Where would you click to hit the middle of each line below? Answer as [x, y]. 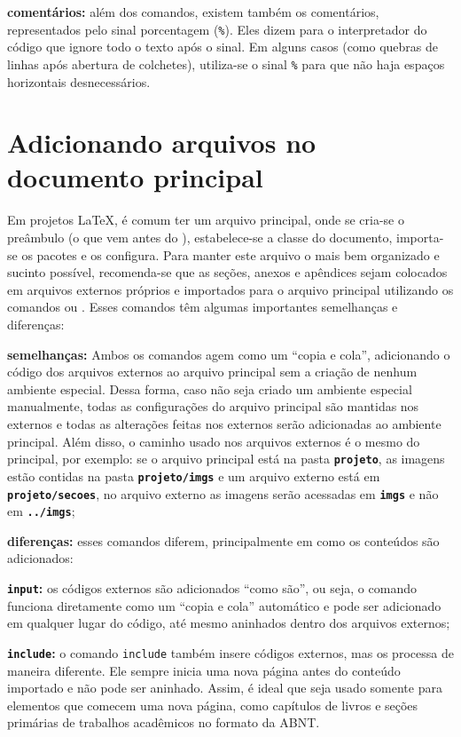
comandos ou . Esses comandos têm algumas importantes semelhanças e [203, 307]
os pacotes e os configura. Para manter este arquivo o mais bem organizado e [230, 254]
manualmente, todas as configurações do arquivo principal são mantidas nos [213, 406]
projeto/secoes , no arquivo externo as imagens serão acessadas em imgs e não [223, 493]
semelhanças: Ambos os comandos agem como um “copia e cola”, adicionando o [229, 354]
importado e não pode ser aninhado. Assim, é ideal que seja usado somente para [225, 688]
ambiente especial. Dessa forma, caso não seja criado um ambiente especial [210, 388]
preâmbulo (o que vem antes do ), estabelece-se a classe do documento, [200, 237]
